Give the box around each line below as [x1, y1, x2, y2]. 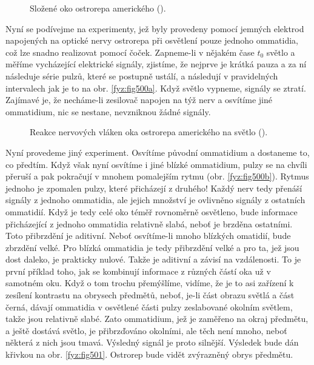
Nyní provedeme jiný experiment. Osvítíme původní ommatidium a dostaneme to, [5, 146, 310, 158]
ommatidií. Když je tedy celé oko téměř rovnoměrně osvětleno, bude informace [5, 205, 298, 218]
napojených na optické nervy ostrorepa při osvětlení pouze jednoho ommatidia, [5, 34, 298, 47]
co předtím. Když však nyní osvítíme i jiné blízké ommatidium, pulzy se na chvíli [5, 158, 307, 170]
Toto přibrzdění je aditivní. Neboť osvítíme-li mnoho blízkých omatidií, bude [5, 229, 291, 242]
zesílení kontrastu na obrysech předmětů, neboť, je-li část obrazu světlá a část [5, 289, 295, 301]
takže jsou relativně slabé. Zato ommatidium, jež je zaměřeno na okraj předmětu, [5, 312, 309, 325]
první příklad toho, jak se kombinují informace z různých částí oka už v [5, 264, 271, 277]
